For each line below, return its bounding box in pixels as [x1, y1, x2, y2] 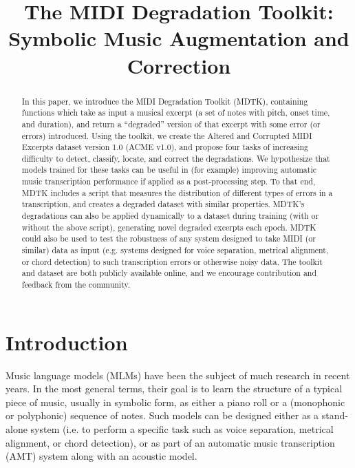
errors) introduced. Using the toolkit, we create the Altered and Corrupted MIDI [21, 129, 312, 141]
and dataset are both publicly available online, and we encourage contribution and [21, 267, 317, 279]
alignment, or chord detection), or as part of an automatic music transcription [6, 435, 335, 449]
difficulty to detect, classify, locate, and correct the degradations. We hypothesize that [21, 152, 330, 164]
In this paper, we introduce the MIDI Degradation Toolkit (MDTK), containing [21, 95, 308, 107]
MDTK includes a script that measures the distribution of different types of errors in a [21, 187, 333, 198]
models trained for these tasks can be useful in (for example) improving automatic [21, 164, 316, 175]
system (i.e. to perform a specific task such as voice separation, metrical [30, 422, 334, 436]
